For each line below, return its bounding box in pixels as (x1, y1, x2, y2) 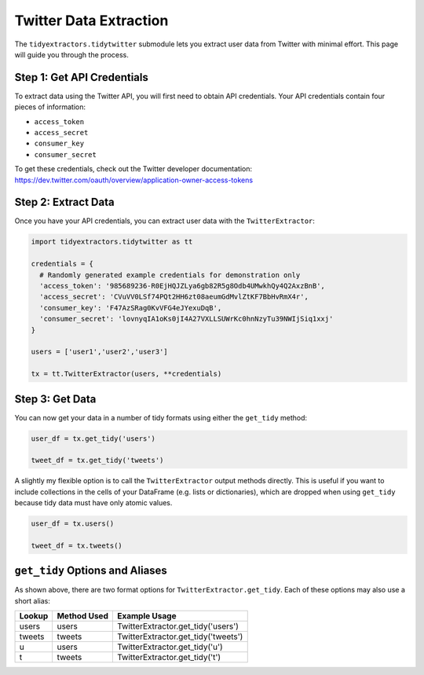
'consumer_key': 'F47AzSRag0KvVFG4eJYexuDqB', (39, 303, 222, 312)
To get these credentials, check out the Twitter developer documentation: (14, 164, 253, 174)
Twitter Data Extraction (14, 12, 169, 29)
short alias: (14, 596, 50, 605)
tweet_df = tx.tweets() (31, 541, 123, 550)
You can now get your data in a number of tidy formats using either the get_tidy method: (14, 413, 308, 422)
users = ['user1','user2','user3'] (31, 347, 168, 357)
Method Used (57, 611, 109, 622)
